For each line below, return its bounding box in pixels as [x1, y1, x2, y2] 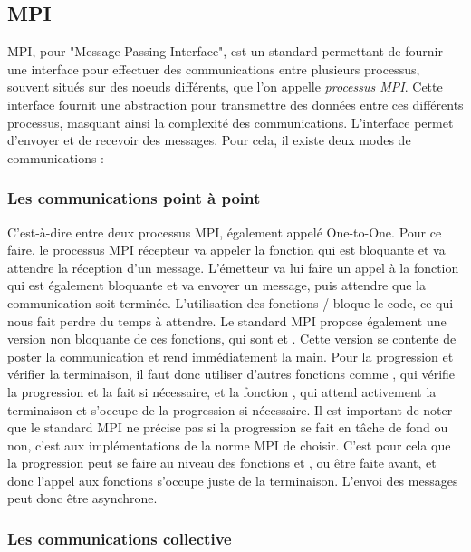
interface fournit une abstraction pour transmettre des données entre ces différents [7, 94, 464, 113]
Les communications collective [7, 528, 232, 549]
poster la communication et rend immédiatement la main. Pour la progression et [7, 346, 454, 365]
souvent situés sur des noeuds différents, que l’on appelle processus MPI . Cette [7, 77, 443, 96]
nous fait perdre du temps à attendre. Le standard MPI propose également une [7, 311, 447, 330]
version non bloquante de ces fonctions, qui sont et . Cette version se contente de [7, 329, 457, 348]
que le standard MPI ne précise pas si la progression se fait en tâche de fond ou [7, 418, 448, 437]
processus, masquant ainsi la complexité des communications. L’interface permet [7, 112, 454, 131]
